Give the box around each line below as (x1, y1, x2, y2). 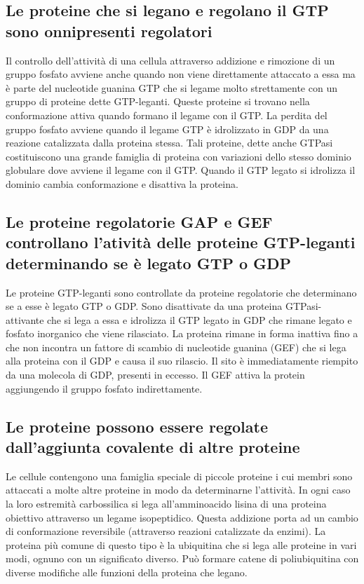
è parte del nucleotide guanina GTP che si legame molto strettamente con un (6, 80, 337, 95)
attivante (6, 312, 44, 327)
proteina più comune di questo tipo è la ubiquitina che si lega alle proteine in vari (6, 537, 357, 552)
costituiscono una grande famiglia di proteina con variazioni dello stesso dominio (6, 149, 351, 163)
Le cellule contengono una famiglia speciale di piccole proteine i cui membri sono (6, 468, 353, 483)
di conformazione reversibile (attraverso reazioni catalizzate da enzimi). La (6, 524, 326, 538)
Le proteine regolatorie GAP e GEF (6, 210, 273, 232)
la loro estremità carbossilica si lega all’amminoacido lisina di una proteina (6, 496, 327, 511)
